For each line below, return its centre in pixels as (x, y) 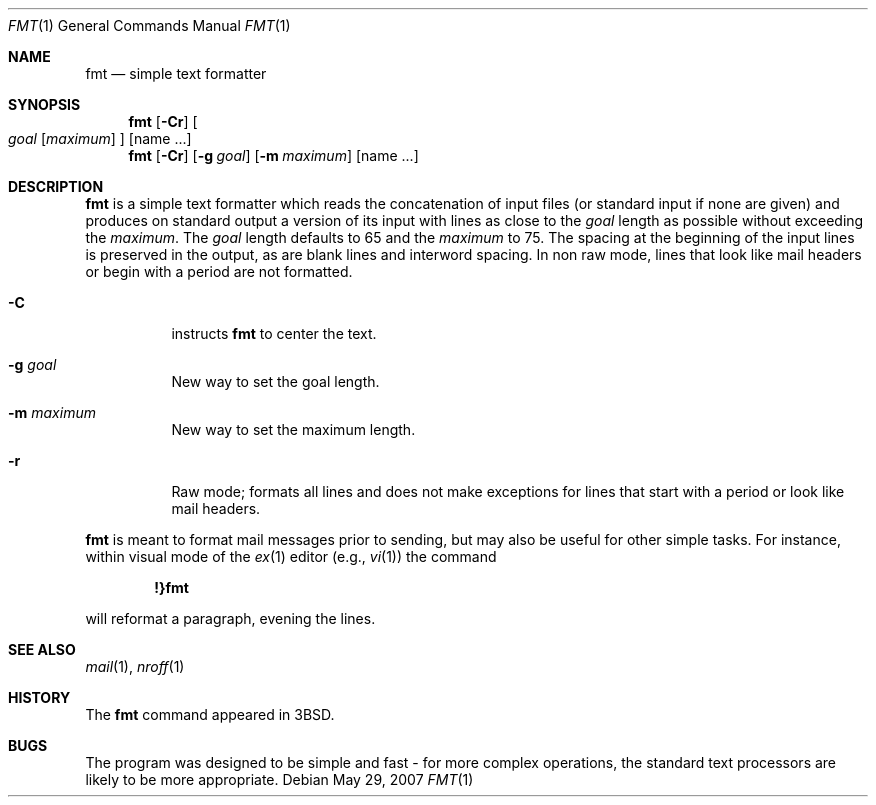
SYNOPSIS (44, 104)
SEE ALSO (42, 649)
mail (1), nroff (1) (135, 666)
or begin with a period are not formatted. (219, 271)
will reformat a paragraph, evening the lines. (230, 618)
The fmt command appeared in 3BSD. (210, 714)
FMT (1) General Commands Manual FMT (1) (149, 25)
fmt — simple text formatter (176, 73)
